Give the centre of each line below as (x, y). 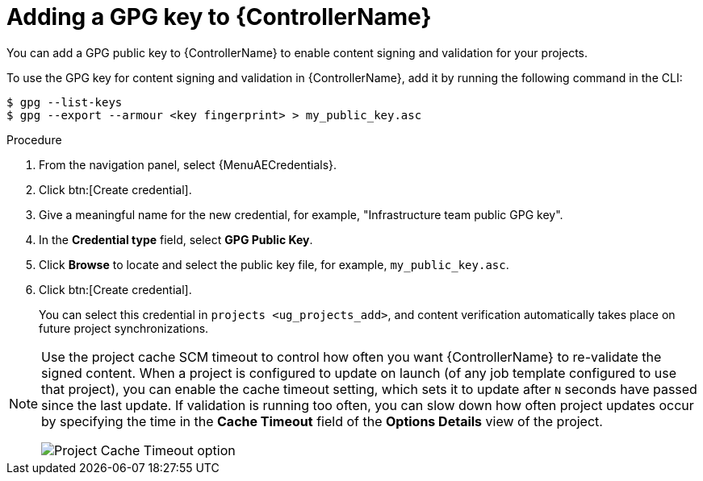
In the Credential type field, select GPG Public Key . (176, 239)
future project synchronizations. (124, 328)
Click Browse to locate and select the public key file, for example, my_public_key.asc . (274, 264)
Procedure (34, 139)
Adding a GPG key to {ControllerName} (219, 17)
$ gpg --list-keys (65, 102)
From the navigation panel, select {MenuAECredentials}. (188, 164)
